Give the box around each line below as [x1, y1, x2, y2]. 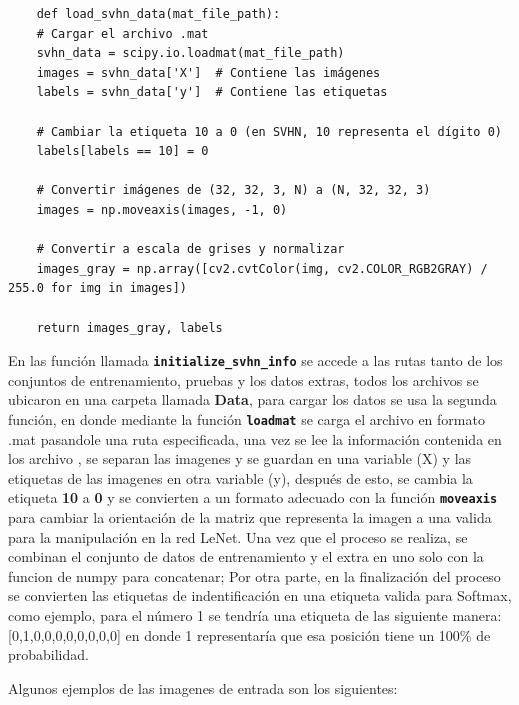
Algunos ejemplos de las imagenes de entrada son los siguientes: [8, 677, 398, 698]
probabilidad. [8, 644, 89, 665]
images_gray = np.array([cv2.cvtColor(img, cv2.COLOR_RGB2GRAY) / [36, 261, 488, 276]
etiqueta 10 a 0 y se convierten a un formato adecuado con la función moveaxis [8, 487, 498, 508]
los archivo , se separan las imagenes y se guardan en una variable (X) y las [8, 448, 472, 469]
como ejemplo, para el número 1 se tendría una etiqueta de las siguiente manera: [8, 605, 502, 625]
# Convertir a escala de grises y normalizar [36, 242, 345, 257]
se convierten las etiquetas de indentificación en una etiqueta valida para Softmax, [8, 585, 512, 606]
